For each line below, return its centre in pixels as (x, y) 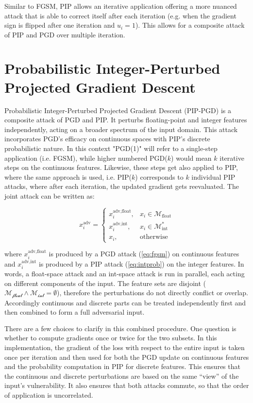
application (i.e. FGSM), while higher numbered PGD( (86, 158)
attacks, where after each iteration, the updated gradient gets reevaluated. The (122, 186)
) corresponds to (159, 176)
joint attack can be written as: (50, 196)
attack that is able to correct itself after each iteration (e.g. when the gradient (120, 15)
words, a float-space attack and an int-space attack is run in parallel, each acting (125, 273)
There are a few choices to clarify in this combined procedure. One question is (120, 328)
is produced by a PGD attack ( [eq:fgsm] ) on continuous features (144, 254)
